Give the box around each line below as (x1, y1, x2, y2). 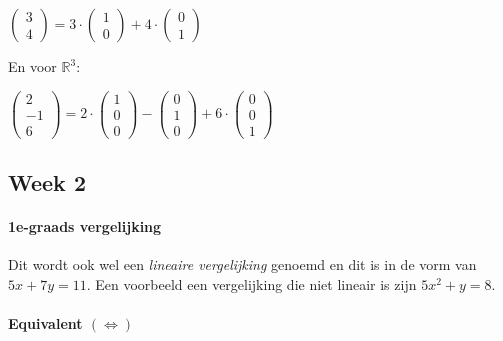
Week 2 (8, 167, 86, 198)
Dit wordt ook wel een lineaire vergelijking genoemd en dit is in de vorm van (8, 254, 477, 275)
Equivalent (8, 313, 83, 334)
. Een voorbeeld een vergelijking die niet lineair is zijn (86, 273, 417, 294)
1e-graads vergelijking (8, 216, 162, 237)
